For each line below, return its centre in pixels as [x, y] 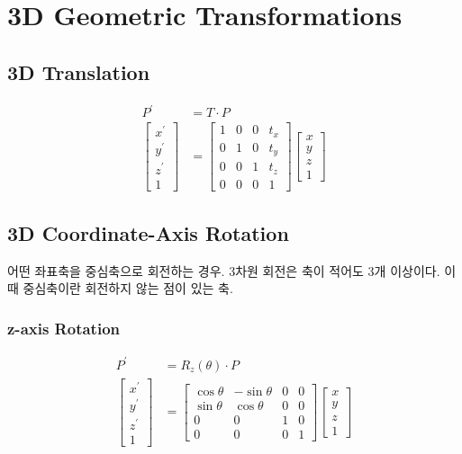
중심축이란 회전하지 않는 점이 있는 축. [128, 288]
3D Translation [79, 71]
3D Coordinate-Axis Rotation [148, 233]
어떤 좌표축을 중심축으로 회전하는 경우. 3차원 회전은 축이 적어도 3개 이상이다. [224, 270]
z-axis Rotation [63, 328]
